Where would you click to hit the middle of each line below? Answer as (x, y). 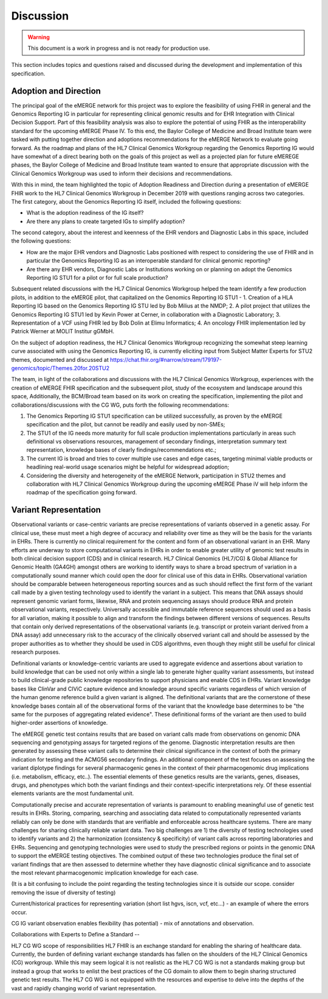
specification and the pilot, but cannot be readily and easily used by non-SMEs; (126, 424)
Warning (39, 37)
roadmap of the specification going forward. (82, 493)
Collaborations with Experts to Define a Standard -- (75, 935)
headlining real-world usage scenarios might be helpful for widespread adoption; (128, 467)
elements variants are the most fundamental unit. (73, 793)
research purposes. (36, 652)
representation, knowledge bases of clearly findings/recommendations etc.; (121, 450)
